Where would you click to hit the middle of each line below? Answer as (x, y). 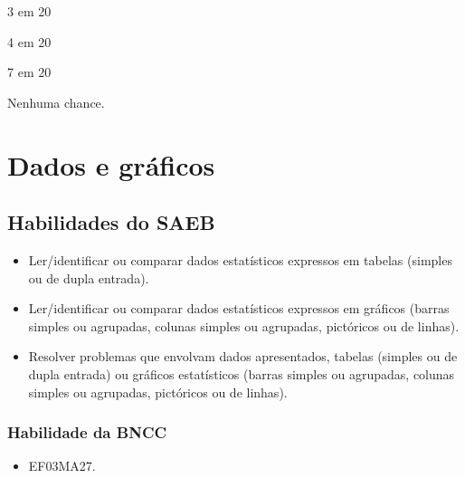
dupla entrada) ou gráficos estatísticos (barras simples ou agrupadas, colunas (242, 373)
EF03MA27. (62, 466)
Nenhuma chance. (56, 102)
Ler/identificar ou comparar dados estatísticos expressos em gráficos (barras (239, 308)
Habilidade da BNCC (87, 432)
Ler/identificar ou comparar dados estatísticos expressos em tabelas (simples (240, 259)
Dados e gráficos (111, 164)
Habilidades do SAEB (111, 222)
